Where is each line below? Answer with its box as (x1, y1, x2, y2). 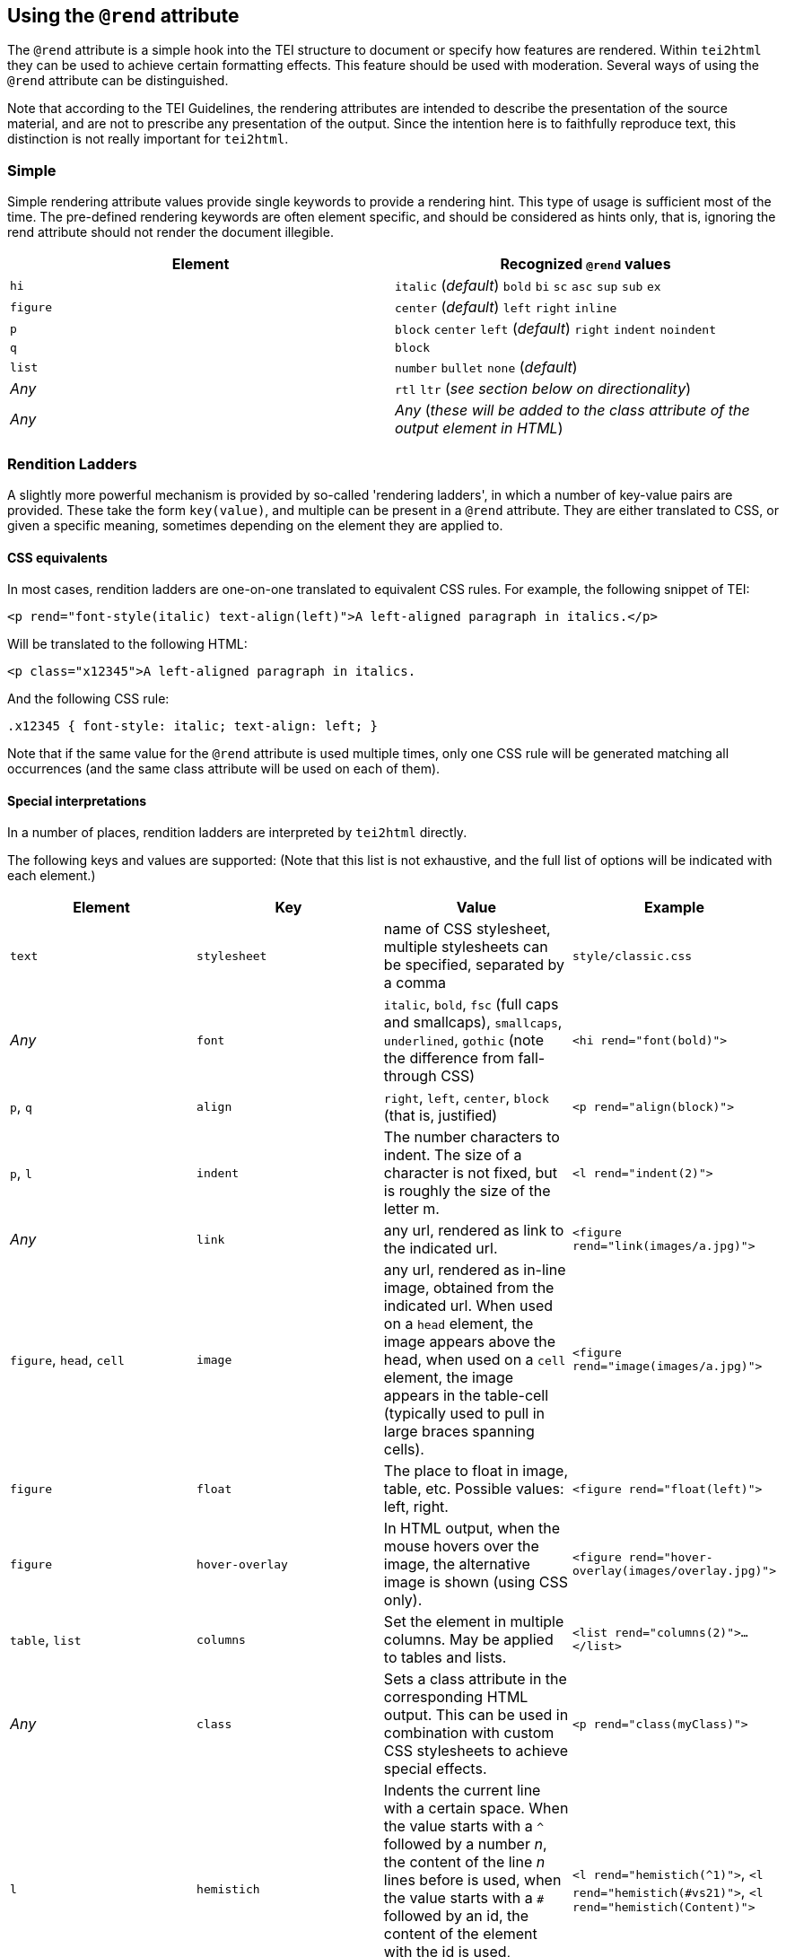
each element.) (7, 868, 96, 884)
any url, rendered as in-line (383, 1261, 566, 1280)
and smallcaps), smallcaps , (383, 1013, 563, 1032)
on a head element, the (383, 1315, 534, 1333)
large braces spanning (383, 1422, 535, 1441)
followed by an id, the (383, 1907, 529, 1926)
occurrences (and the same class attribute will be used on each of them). (7, 761, 441, 777)
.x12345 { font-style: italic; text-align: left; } (7, 719, 379, 734)
